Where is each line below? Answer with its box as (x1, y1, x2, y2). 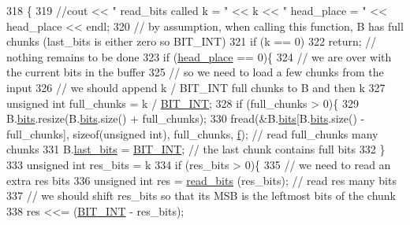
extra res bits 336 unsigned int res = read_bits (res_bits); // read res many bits (6, 172, 397, 188)
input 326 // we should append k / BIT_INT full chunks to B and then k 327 (6, 79, 386, 95)
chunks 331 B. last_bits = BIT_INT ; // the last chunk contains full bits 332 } (6, 141, 386, 157)
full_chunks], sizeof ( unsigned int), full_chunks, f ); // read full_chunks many (6, 125, 378, 142)
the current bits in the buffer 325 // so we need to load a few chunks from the (6, 64, 384, 80)
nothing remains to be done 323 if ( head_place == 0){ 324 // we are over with (6, 48, 392, 65)
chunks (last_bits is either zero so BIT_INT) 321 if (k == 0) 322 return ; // (6, 33, 377, 50)
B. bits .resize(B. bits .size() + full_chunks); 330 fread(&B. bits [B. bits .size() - (6, 110, 365, 127)
